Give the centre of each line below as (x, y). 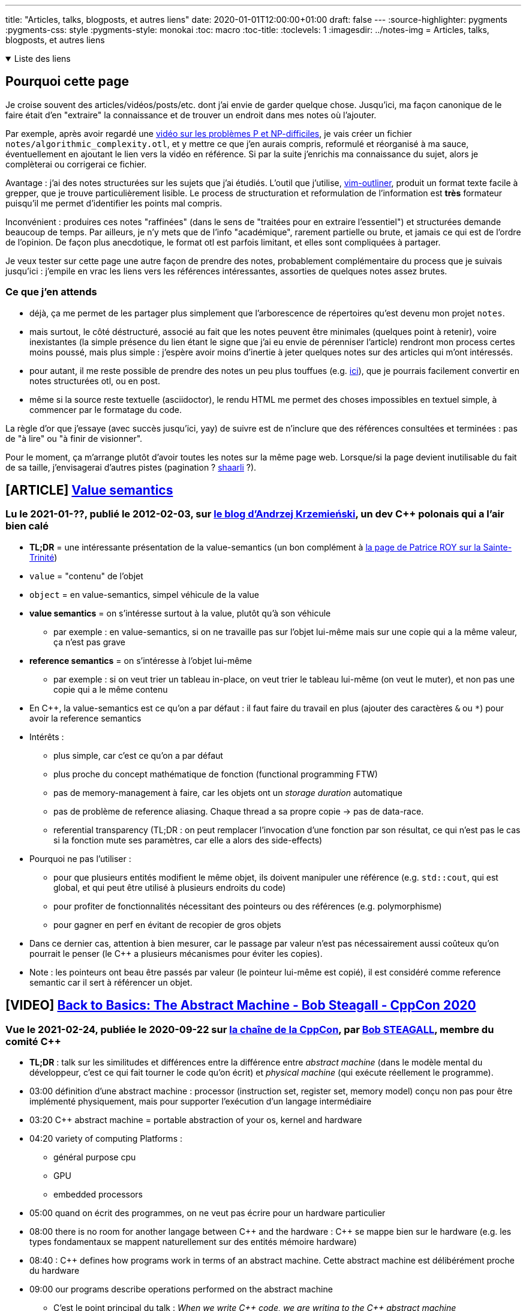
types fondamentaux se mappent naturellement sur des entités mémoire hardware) (193, 1242)
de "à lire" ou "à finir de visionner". (74, 438)
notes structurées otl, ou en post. (95, 381)
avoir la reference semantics (85, 718)
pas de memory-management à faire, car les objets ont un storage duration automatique (228, 792)
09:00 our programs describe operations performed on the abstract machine (181, 1289)
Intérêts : (47, 737)
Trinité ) (43, 557)
